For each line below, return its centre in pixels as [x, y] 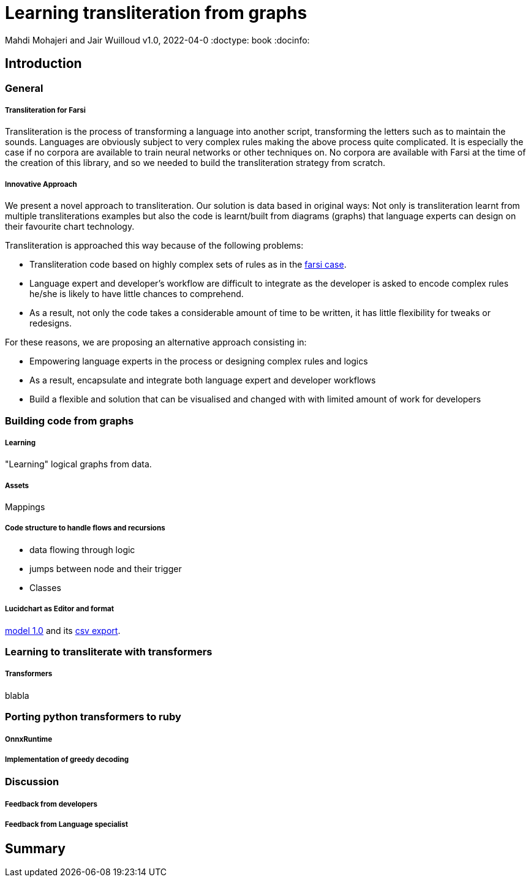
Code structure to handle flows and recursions [85, 528]
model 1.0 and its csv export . [63, 630]
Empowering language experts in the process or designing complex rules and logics [199, 361]
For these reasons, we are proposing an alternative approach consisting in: [156, 342]
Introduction [43, 64]
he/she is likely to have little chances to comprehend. [137, 294]
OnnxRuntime [29, 739]
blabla [17, 695]
